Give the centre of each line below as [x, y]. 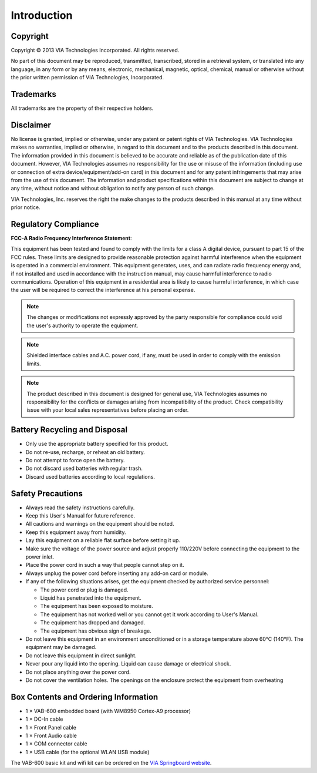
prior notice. [26, 207]
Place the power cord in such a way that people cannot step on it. [105, 565]
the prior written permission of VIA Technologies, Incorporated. [87, 78]
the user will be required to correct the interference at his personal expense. [103, 290]
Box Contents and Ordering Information [85, 697]
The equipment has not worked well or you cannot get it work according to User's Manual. [149, 614]
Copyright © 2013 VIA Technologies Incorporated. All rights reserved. [95, 51]
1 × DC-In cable [44, 719]
